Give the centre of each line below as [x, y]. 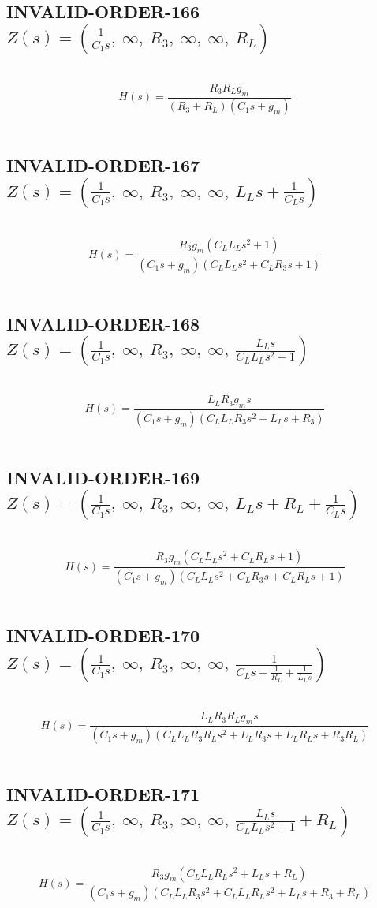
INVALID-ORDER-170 [103, 635]
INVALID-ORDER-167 [103, 165]
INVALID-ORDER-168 [103, 323]
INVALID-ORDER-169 [103, 477]
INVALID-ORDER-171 [103, 794]
